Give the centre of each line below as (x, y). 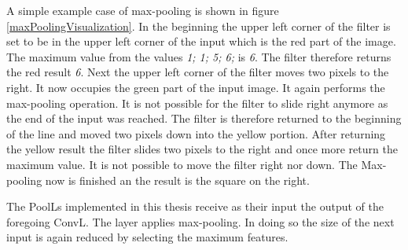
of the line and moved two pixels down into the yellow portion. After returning (196, 133)
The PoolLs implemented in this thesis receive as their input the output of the (195, 206)
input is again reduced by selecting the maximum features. (147, 237)
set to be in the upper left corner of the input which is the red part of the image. (201, 41)
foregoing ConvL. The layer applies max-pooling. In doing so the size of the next (200, 221)
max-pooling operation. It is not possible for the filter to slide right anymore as (197, 103)
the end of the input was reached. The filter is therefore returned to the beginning (204, 118)
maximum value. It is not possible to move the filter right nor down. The (182, 164)
